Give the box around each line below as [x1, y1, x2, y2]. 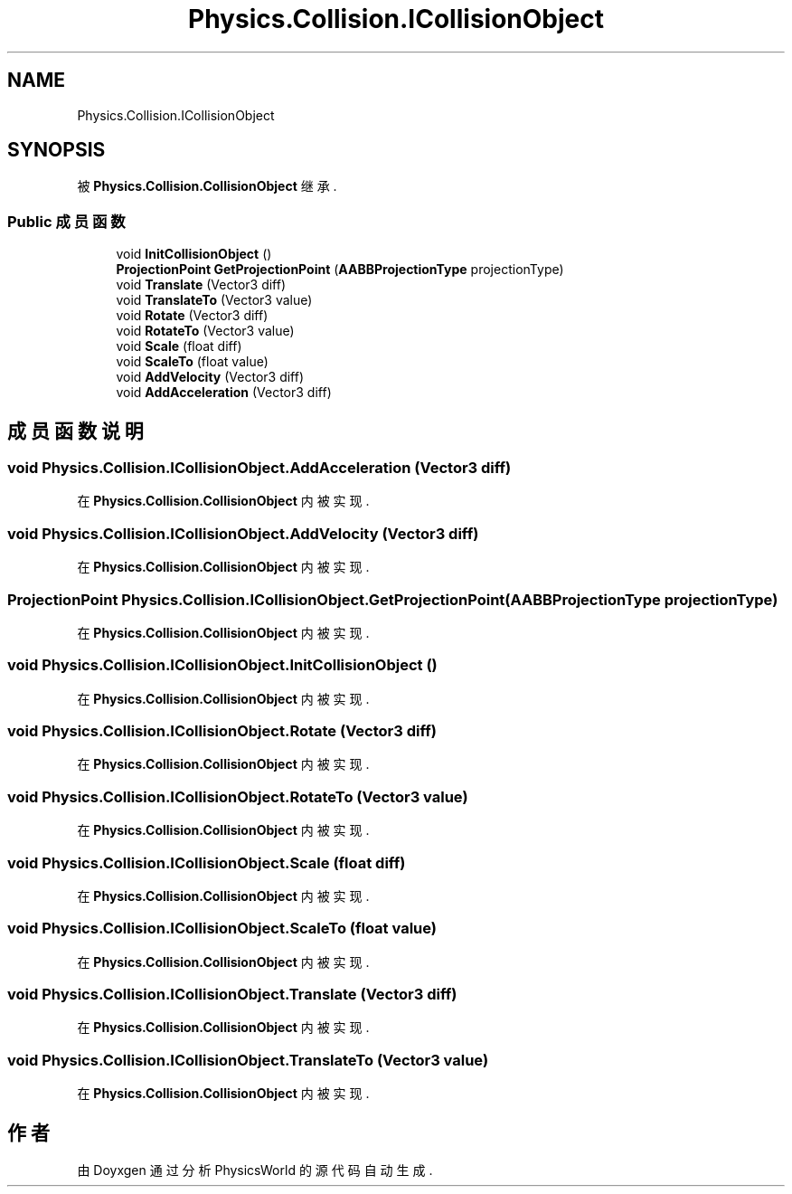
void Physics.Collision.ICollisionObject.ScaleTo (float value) [7, 919, 437, 938]
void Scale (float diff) [116, 338, 242, 355]
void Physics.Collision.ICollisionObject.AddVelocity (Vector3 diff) [7, 524, 479, 543]
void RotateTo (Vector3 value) [116, 323, 295, 339]
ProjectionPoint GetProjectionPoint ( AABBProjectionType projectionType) [116, 261, 564, 278]
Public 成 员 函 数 [7, 212, 126, 231]
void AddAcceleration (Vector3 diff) [116, 384, 332, 401]
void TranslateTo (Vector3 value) [116, 292, 313, 308]
